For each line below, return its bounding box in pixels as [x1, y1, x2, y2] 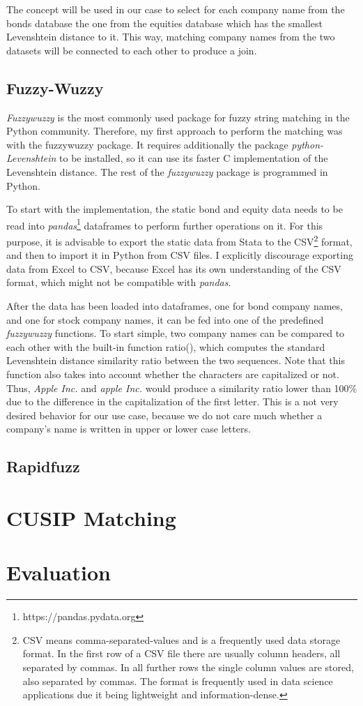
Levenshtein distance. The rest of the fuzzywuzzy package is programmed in [6, 164, 328, 179]
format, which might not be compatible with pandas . [6, 275, 231, 290]
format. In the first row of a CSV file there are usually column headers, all [22, 646, 341, 661]
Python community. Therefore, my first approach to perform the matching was [6, 123, 343, 138]
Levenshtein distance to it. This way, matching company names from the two [6, 29, 335, 44]
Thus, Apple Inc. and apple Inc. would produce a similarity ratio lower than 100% [6, 380, 357, 395]
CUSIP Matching [6, 503, 176, 532]
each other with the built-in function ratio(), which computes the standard [6, 339, 325, 354]
